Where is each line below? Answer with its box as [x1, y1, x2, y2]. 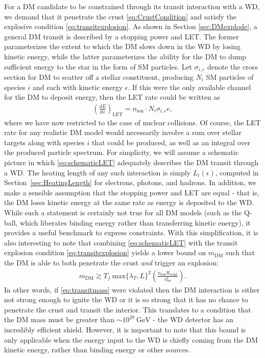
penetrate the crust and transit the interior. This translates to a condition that [4, 304, 251, 315]
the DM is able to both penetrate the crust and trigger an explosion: [4, 257, 219, 267]
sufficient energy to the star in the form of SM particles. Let [4, 61, 192, 72]
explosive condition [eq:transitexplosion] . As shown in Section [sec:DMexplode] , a [4, 21, 257, 32]
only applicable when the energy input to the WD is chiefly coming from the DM [4, 334, 258, 345]
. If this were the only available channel [128, 81, 251, 92]
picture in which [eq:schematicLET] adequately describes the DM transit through [4, 157, 259, 167]
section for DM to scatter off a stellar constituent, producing [4, 72, 194, 82]
